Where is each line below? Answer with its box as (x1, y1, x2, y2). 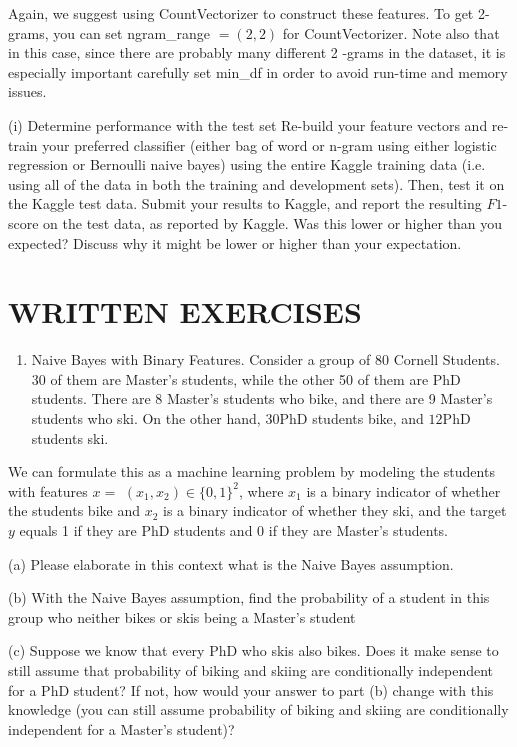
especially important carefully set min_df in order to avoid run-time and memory (8, 61, 508, 82)
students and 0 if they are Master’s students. (174, 520, 449, 540)
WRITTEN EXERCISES (8, 291, 362, 332)
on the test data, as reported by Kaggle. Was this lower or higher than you (43, 212, 503, 233)
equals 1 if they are (19, 520, 137, 540)
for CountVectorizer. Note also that (282, 22, 500, 43)
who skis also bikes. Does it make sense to (241, 640, 499, 661)
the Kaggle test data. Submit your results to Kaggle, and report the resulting (8, 193, 482, 214)
